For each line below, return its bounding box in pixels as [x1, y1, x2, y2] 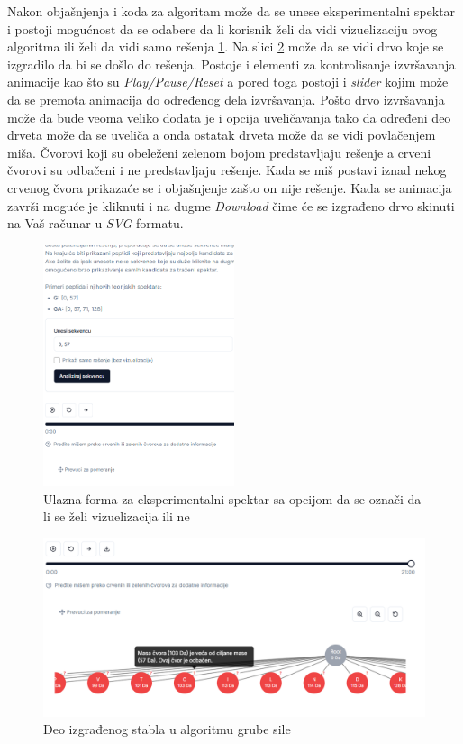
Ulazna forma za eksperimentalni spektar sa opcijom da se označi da [43, 489, 422, 508]
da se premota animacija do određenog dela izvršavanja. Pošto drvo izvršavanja [7, 89, 445, 108]
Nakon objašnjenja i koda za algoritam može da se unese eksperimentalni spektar [7, 2, 456, 20]
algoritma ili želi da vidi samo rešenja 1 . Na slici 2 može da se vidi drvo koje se [7, 37, 444, 56]
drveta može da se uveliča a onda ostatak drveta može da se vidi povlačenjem [7, 125, 436, 144]
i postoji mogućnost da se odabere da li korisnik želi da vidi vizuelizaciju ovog [7, 19, 438, 38]
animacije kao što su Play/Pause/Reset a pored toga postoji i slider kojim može [7, 72, 449, 91]
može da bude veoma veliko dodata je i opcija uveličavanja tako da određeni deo [7, 107, 451, 126]
